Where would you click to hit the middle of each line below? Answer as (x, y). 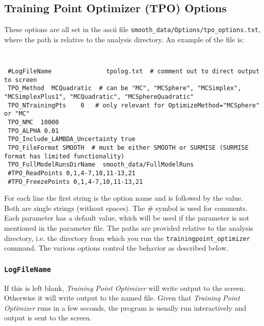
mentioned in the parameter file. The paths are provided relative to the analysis (129, 228)
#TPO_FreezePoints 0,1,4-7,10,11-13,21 (75, 182)
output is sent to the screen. (48, 318)
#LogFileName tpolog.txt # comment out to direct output (134, 72)
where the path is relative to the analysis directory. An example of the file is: (124, 39)
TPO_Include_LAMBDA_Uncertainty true (72, 139)
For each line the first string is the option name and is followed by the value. (124, 198)
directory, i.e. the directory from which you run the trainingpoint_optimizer (127, 238)
